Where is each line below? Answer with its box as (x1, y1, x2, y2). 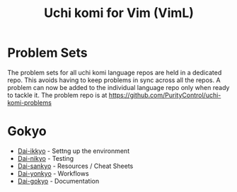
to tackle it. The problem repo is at (7, 91, 108, 99)
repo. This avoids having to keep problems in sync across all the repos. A (7, 76, 221, 84)
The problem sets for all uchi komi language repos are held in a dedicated (7, 68, 222, 77)
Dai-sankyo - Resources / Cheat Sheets (17, 162, 134, 170)
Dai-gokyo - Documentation (17, 176, 100, 185)
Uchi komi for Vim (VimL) (43, 5, 195, 21)
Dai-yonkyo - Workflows (17, 169, 90, 178)
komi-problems (7, 98, 52, 107)
